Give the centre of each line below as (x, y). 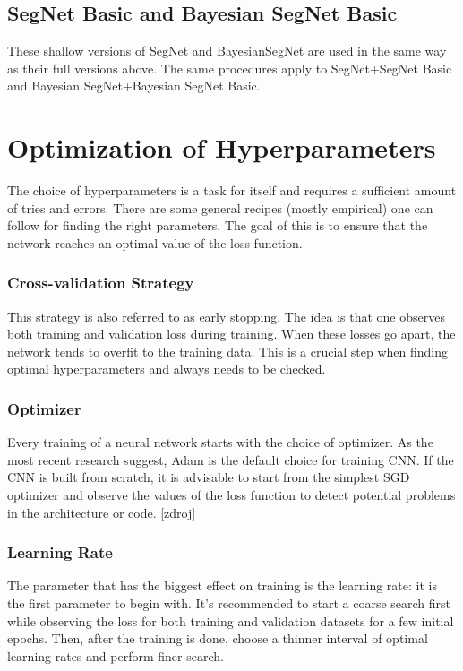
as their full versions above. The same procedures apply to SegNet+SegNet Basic (230, 68)
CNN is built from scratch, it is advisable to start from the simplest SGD (209, 477)
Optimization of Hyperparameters (222, 147)
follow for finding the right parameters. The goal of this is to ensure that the (218, 225)
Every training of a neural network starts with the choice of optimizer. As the (220, 442)
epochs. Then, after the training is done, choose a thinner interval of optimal (218, 638)
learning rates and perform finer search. (116, 655)
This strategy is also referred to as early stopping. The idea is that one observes (226, 316)
